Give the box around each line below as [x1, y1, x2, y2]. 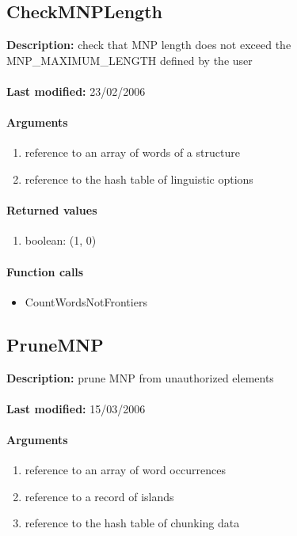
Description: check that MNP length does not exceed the [6, 36, 291, 53]
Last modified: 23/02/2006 [6, 82, 146, 99]
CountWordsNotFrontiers [25, 293, 147, 310]
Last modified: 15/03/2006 [6, 400, 146, 416]
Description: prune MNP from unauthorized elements [6, 369, 274, 386]
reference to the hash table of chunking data [25, 515, 240, 531]
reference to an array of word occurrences [25, 462, 226, 478]
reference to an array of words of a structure [25, 144, 240, 161]
